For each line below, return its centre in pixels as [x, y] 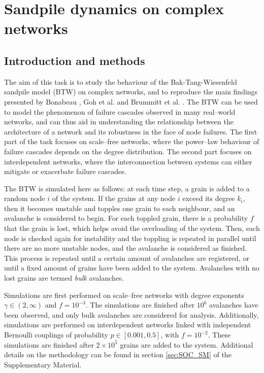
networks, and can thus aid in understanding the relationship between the [119, 122]
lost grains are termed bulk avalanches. [64, 278]
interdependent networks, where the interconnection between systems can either [128, 161]
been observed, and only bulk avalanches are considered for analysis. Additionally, [131, 314]
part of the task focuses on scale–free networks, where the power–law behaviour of [132, 141]
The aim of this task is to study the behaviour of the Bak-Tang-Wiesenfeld [121, 81]
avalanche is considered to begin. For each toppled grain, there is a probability [126, 218]
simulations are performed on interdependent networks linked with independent [128, 325]
